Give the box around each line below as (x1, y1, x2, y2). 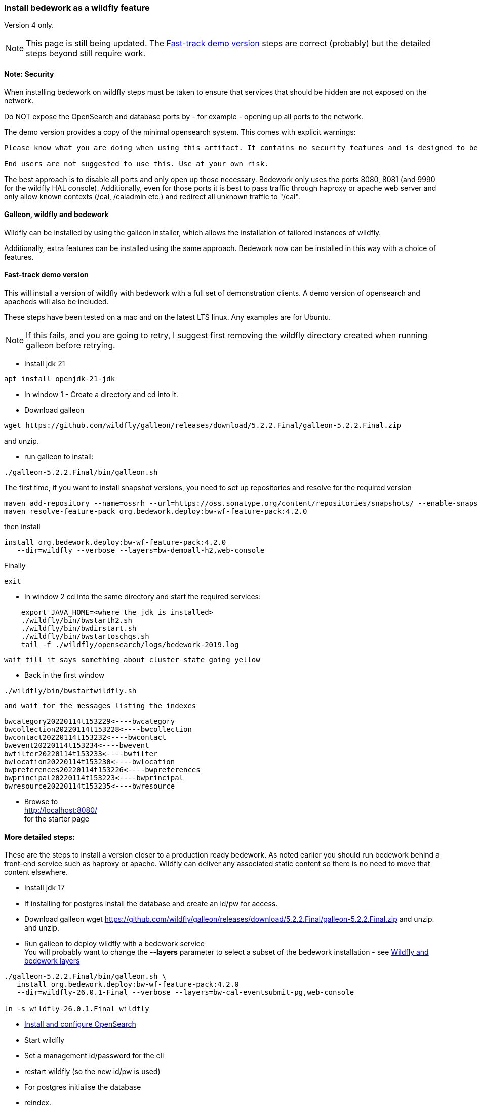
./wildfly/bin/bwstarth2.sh (21, 616, 132, 625)
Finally (4, 561, 26, 570)
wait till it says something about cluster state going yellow (4, 656, 260, 664)
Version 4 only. (4, 21, 54, 30)
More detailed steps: (4, 832, 75, 841)
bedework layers (24, 956, 80, 966)
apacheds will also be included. (4, 297, 109, 306)
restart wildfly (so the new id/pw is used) (24, 1067, 161, 1076)
